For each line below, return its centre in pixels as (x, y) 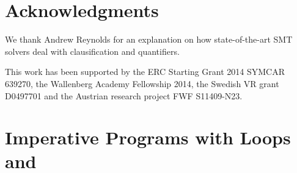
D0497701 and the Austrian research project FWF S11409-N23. (124, 95)
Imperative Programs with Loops (148, 137)
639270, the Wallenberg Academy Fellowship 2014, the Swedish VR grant (142, 83)
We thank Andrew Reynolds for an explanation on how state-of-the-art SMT (149, 39)
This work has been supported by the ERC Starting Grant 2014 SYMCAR (145, 72)
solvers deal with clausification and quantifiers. (92, 51)
